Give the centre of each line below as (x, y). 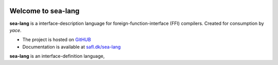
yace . (15, 30)
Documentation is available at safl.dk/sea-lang (72, 47)
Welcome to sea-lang (45, 11)
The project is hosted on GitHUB (57, 40)
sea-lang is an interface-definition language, (57, 56)
